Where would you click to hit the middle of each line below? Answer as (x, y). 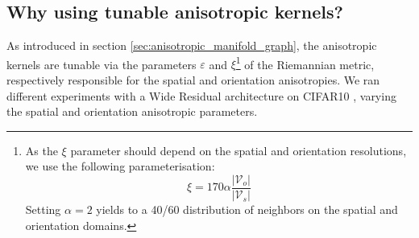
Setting (43, 209)
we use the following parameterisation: (120, 166)
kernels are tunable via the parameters (102, 64)
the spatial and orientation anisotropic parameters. (132, 111)
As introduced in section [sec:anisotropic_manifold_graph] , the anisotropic (192, 45)
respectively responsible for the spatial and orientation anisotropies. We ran (193, 80)
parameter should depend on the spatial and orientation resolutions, (239, 150)
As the (41, 150)
